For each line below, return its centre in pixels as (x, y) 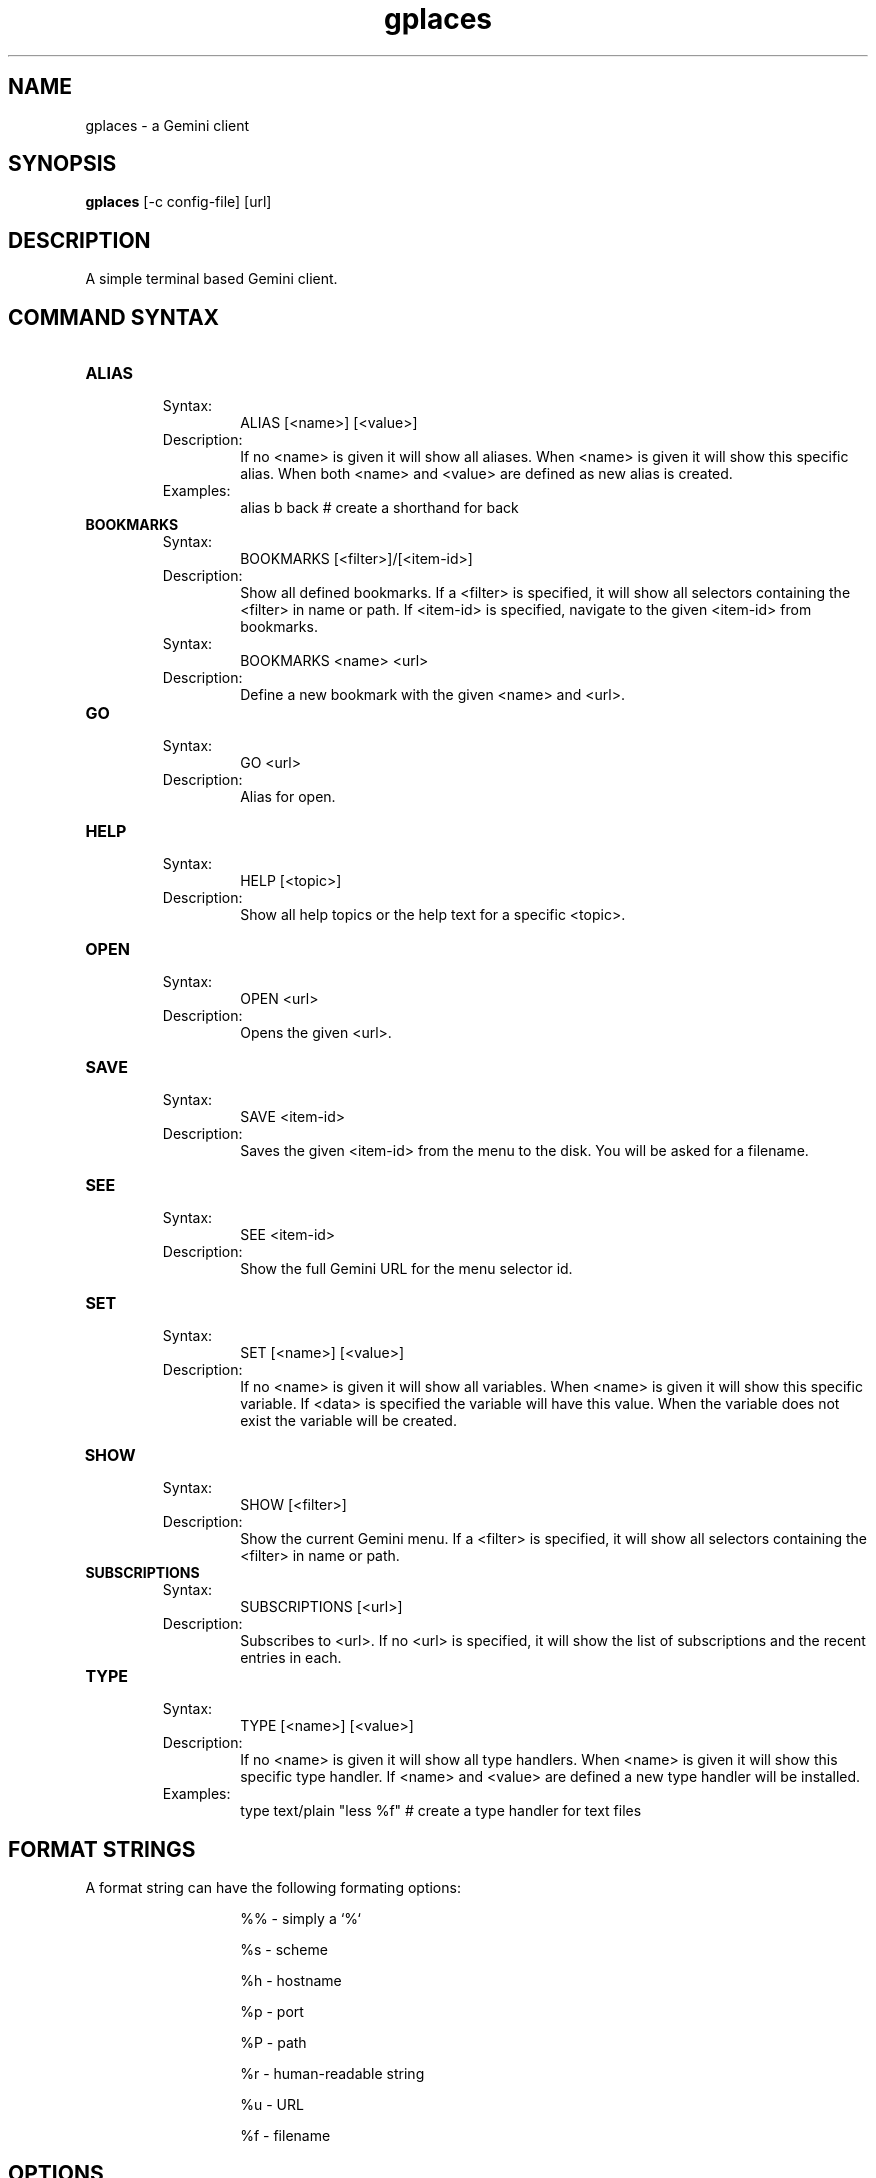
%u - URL (272, 2104)
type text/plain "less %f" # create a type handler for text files (441, 1811)
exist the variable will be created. (348, 1421)
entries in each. (291, 1658)
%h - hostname (291, 1980)
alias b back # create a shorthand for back (379, 508)
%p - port (272, 2011)
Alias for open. (288, 797)
